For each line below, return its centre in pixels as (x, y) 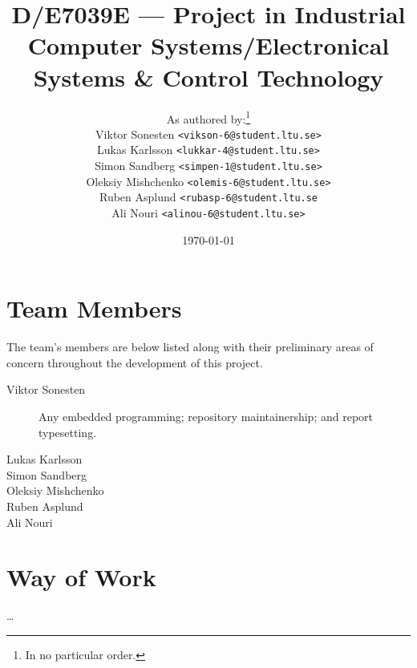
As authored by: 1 (208, 117)
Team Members (94, 308)
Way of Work (81, 577)
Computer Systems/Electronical (208, 45)
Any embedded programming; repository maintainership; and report (206, 416)
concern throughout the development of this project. (135, 362)
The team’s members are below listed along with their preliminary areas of (190, 347)
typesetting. (68, 432)
